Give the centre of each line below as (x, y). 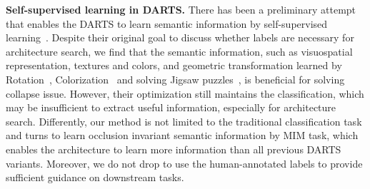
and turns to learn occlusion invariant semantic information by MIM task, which (182, 135)
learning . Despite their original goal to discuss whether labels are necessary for (180, 37)
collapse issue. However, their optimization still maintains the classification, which (185, 93)
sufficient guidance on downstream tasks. (95, 177)
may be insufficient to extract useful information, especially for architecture (171, 107)
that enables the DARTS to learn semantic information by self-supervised (167, 23)
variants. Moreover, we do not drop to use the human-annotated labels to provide (184, 163)
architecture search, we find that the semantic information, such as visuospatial (179, 51)
